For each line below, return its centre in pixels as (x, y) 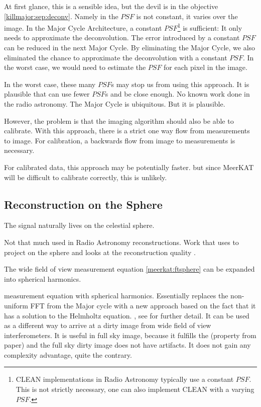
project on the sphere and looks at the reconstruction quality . (100, 252)
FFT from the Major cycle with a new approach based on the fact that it (143, 305)
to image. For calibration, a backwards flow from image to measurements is (120, 140)
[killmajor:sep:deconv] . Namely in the (61, 16)
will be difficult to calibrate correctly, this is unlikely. (86, 177)
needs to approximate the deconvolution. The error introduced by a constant (122, 37)
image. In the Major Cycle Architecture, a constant (83, 27)
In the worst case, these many (50, 84)
